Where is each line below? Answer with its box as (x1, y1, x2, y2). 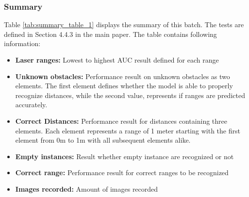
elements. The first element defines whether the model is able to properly (15, 81, 233, 91)
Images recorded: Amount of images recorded (15, 183, 158, 194)
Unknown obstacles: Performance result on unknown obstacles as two (15, 71, 230, 81)
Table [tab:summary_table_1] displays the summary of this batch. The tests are (4, 19, 244, 30)
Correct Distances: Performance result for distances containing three (15, 115, 227, 126)
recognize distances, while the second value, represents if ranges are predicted (15, 90, 245, 100)
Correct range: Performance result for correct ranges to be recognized (15, 167, 229, 178)
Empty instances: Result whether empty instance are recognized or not (15, 151, 234, 161)
